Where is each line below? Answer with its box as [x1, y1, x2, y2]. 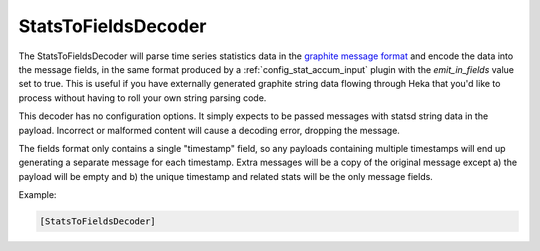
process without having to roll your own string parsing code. [18, 91, 267, 104]
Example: [18, 189, 57, 201]
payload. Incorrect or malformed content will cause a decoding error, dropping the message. [18, 124, 400, 136]
